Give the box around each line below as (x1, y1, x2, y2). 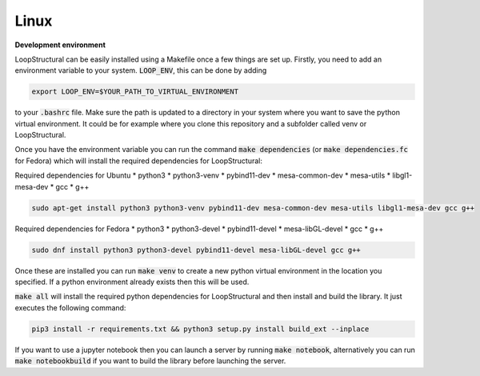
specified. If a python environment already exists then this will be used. (14, 277, 250, 286)
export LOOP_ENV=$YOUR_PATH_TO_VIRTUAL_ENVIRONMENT (31, 87, 239, 96)
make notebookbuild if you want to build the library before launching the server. (14, 356, 286, 366)
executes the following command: (14, 302, 126, 312)
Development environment (14, 40, 106, 50)
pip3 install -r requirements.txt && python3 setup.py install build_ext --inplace (31, 324, 370, 334)
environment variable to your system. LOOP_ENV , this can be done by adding (14, 66, 267, 75)
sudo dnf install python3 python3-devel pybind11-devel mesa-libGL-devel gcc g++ (31, 245, 362, 254)
